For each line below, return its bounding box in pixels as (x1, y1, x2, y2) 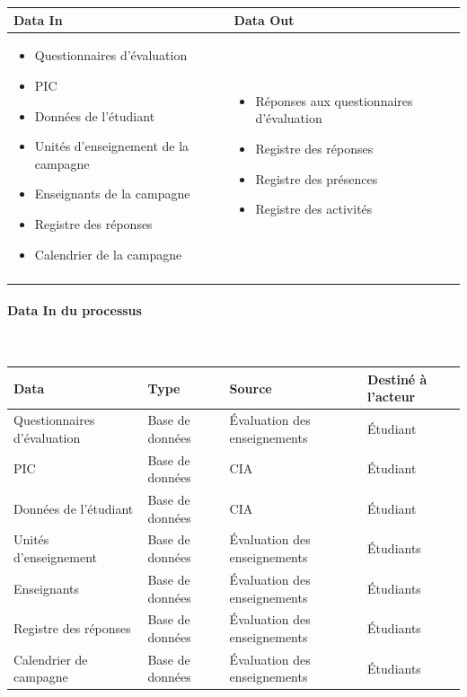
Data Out (233, 10, 295, 29)
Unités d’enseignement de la (34, 137, 189, 155)
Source (229, 378, 272, 397)
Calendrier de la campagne (34, 244, 182, 263)
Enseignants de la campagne (34, 184, 190, 203)
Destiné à (367, 369, 427, 388)
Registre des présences (255, 169, 378, 188)
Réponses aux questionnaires (255, 91, 413, 110)
